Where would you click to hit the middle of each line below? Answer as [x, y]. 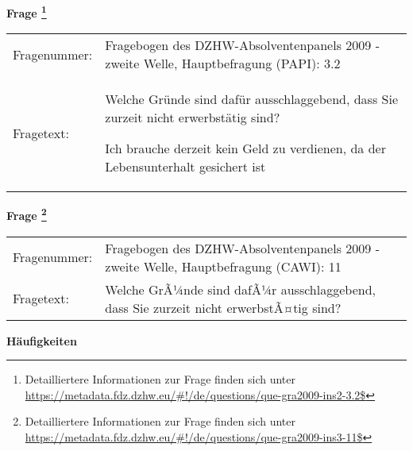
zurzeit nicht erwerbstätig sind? [193, 118]
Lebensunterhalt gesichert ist [185, 167]
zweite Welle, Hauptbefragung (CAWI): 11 [223, 266]
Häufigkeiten [42, 340]
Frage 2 [27, 214]
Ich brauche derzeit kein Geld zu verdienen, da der [245, 148]
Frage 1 [27, 12]
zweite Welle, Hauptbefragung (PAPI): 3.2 [223, 64]
